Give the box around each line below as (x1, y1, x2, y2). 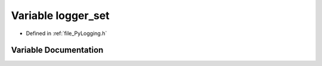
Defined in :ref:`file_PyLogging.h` (26, 30, 107, 37)
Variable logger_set (11, 9, 110, 22)
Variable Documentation (11, 45, 104, 55)
